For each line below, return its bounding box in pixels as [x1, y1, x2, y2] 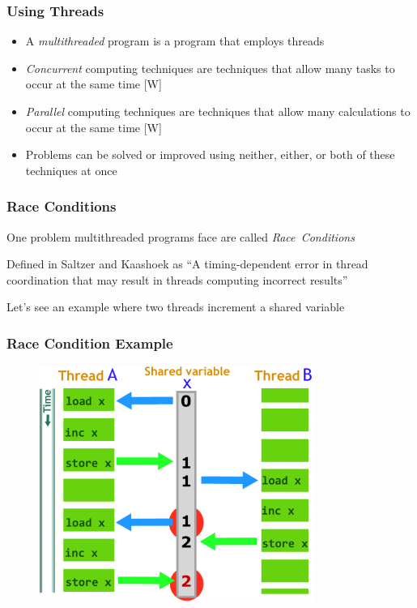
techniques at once [25, 161, 117, 178]
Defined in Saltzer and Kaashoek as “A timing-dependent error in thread [6, 255, 368, 272]
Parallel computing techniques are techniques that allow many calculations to [25, 103, 411, 119]
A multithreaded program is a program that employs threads [25, 32, 325, 49]
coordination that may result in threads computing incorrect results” [6, 271, 348, 288]
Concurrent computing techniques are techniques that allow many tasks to [25, 59, 395, 76]
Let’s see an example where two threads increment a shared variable [6, 298, 345, 315]
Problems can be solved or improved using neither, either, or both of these [25, 146, 395, 163]
